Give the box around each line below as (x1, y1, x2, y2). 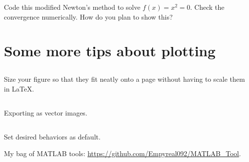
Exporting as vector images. (4, 107, 87, 117)
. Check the (190, 2, 225, 12)
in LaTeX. (4, 83, 34, 93)
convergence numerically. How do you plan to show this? (4, 11, 173, 22)
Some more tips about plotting (4, 40, 216, 60)
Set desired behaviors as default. (4, 131, 101, 141)
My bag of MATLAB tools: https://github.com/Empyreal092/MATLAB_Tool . (4, 148, 241, 158)
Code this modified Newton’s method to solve (4, 2, 141, 12)
